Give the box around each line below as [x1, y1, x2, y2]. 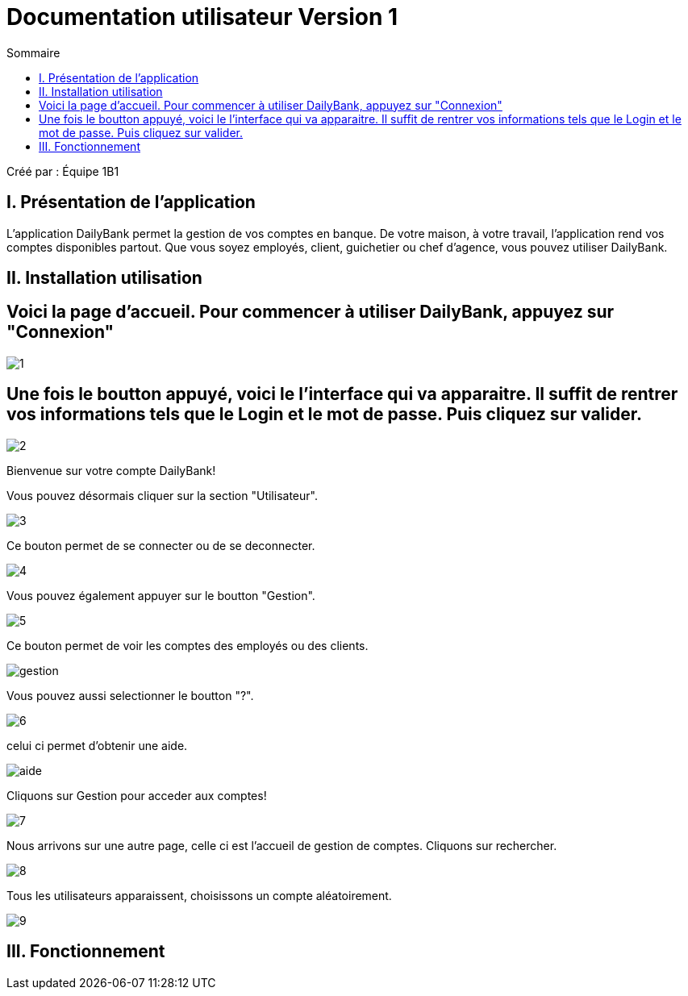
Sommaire [6, 45, 60, 60]
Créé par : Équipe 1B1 [6, 164, 119, 178]
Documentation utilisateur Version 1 [6, 3, 398, 31]
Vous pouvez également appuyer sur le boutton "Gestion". [6, 588, 315, 602]
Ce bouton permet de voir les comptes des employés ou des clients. [6, 638, 369, 652]
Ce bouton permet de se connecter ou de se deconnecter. [6, 538, 315, 552]
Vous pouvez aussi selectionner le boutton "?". [6, 688, 254, 702]
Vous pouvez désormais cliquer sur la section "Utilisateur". [6, 488, 318, 502]
